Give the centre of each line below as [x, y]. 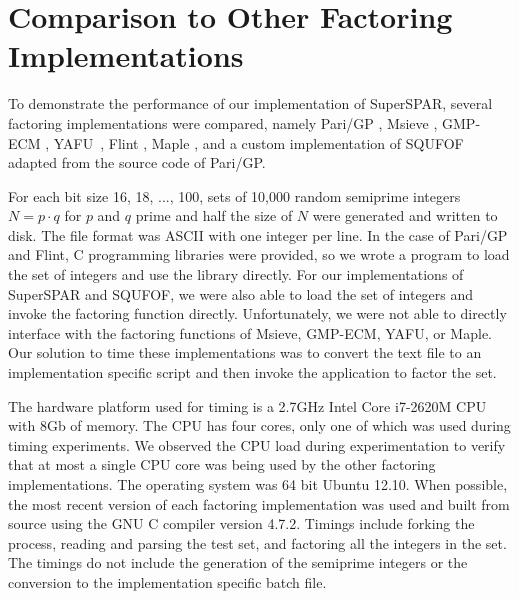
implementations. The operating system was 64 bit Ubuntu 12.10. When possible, [258, 484]
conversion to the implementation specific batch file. [167, 581]
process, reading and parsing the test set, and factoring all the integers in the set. [257, 542]
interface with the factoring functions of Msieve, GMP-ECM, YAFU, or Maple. [250, 332]
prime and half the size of [214, 215]
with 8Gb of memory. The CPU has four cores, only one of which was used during [259, 425]
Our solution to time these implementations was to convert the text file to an [245, 352]
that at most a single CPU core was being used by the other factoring [222, 464]
